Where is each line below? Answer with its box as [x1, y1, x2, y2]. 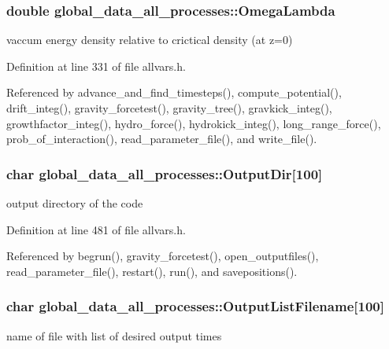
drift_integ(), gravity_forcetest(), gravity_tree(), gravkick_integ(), [6, 100, 332, 116]
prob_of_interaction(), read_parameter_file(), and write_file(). [6, 130, 317, 147]
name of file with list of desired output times [6, 327, 222, 343]
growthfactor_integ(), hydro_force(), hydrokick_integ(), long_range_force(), [6, 115, 381, 131]
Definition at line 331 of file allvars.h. [6, 57, 186, 74]
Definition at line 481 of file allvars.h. [6, 221, 186, 237]
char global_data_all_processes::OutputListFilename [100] [6, 296, 384, 316]
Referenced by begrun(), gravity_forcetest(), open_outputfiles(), [6, 248, 319, 264]
